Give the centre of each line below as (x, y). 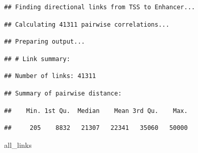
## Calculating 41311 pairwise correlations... (87, 24)
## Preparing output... (45, 42)
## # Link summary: (37, 59)
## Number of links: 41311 (50, 76)
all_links (18, 145)
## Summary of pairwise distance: (63, 93)
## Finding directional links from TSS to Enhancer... (100, 7)
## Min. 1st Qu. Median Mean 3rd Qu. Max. (96, 111)
